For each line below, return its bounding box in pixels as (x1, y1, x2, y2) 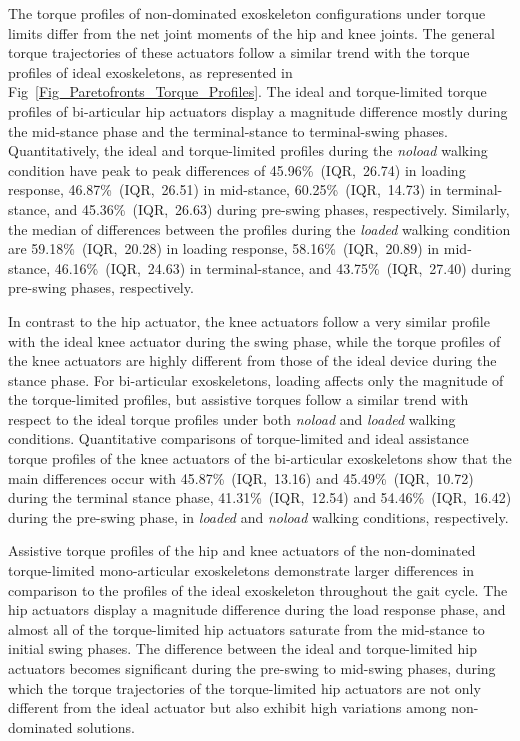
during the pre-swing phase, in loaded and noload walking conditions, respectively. (8, 506, 509, 527)
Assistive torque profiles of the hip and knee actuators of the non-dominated (8, 540, 476, 561)
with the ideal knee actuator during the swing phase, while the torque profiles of (8, 330, 501, 351)
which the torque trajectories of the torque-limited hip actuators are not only (8, 677, 481, 698)
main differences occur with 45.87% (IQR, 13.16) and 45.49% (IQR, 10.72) (8, 467, 474, 488)
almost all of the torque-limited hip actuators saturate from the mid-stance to (8, 618, 485, 639)
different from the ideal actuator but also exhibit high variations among (8, 697, 447, 718)
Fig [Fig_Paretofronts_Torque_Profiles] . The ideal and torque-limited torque (8, 81, 487, 102)
